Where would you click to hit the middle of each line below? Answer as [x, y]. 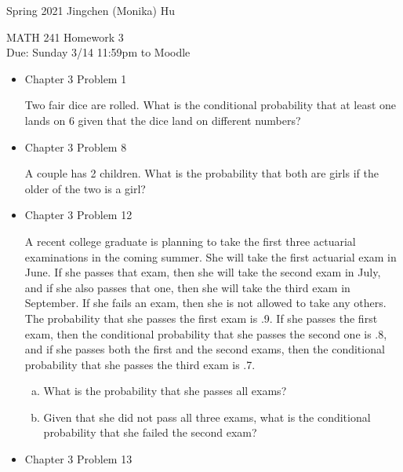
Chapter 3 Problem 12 [78, 215]
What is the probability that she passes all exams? [165, 391]
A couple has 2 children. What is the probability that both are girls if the [201, 173]
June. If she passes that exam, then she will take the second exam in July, [203, 272]
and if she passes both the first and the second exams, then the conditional [205, 349]
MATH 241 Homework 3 [65, 37]
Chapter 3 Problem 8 [76, 146]
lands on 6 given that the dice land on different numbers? [163, 120]
